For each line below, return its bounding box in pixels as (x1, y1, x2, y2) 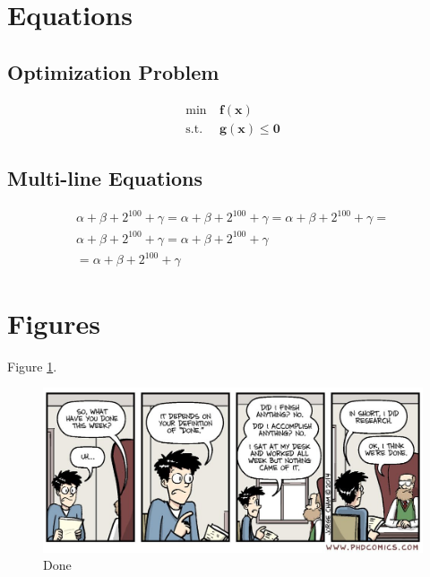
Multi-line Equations (7, 164, 203, 192)
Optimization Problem (7, 57, 219, 85)
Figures (7, 304, 100, 341)
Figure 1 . (7, 356, 57, 375)
